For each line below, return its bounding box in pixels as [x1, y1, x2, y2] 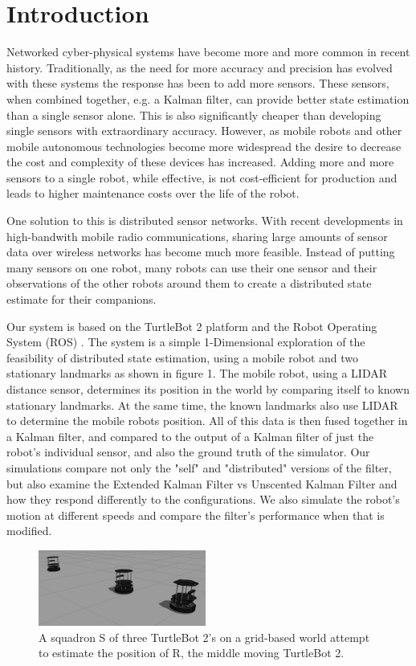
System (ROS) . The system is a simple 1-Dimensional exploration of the [6, 333, 365, 350]
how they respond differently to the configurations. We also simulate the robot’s [6, 491, 400, 508]
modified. [6, 522, 52, 539]
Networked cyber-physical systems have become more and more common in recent [6, 43, 410, 60]
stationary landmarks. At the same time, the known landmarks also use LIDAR [6, 396, 398, 413]
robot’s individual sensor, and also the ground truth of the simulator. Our [6, 443, 370, 460]
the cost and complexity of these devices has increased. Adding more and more [6, 153, 394, 170]
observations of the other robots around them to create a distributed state [6, 275, 372, 292]
